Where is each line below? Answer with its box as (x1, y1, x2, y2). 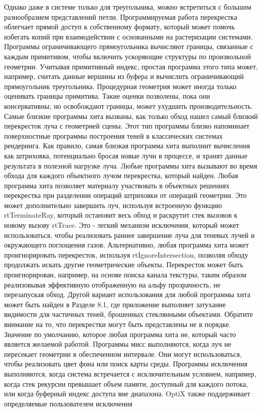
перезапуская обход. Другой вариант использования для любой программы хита (4, 289, 250, 300)
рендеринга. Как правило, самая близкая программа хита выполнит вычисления (4, 140, 250, 151)
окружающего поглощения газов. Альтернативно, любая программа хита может (4, 239, 249, 250)
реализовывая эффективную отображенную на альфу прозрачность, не (4, 279, 220, 290)
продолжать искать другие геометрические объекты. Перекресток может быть (4, 259, 243, 270)
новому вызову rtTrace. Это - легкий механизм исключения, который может (4, 220, 239, 230)
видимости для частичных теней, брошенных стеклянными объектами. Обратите (4, 309, 253, 319)
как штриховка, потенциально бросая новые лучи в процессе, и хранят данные (4, 150, 248, 160)
